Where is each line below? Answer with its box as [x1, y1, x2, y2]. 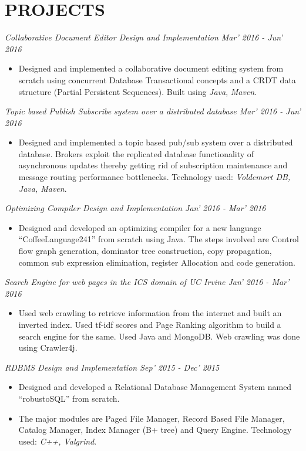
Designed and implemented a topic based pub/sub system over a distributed [18, 136, 293, 148]
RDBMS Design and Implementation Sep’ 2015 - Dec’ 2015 [5, 361, 220, 373]
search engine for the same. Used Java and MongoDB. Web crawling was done [18, 330, 300, 342]
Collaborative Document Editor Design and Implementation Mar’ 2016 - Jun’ [5, 31, 283, 43]
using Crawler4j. [18, 341, 78, 354]
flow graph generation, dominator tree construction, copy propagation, [18, 245, 272, 257]
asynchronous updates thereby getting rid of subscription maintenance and [18, 159, 288, 171]
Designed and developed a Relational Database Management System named [18, 381, 292, 393]
